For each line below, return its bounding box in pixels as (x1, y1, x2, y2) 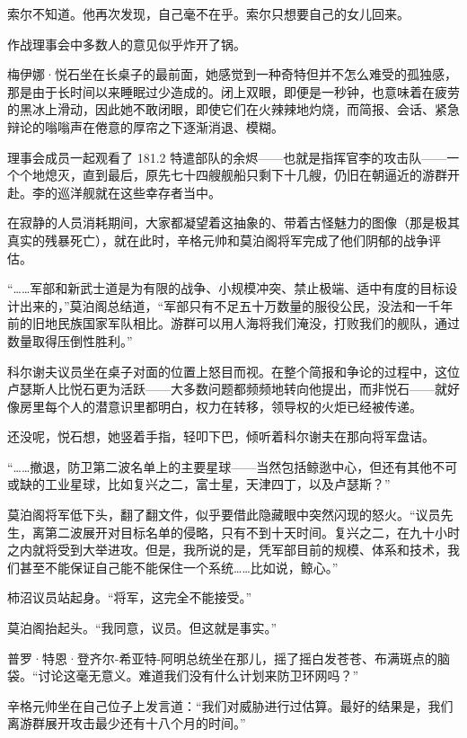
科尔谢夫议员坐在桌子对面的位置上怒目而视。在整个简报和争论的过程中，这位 (7, 361, 460, 380)
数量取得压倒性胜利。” (7, 331, 133, 350)
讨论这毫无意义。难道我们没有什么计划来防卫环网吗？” (38, 666, 359, 685)
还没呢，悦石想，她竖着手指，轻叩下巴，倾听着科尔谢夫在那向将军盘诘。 (7, 427, 435, 446)
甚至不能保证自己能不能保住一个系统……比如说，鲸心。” (19, 557, 339, 576)
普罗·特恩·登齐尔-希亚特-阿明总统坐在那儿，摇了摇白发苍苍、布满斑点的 (7, 648, 438, 667)
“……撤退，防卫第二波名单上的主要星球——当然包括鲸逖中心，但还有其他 (7, 457, 433, 476)
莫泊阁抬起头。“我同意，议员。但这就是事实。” (7, 618, 278, 637)
